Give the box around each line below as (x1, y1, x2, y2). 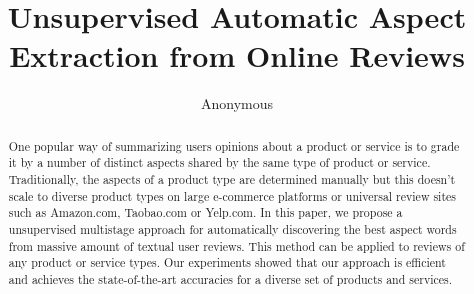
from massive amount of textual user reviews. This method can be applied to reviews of (8, 237, 465, 254)
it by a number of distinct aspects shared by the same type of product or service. (8, 154, 431, 171)
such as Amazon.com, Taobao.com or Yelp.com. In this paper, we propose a (8, 204, 403, 221)
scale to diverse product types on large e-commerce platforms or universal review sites (8, 187, 457, 204)
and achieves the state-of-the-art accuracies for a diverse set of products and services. (8, 270, 453, 287)
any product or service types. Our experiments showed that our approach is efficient (8, 254, 446, 271)
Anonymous (200, 93, 274, 114)
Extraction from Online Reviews (9, 35, 465, 76)
